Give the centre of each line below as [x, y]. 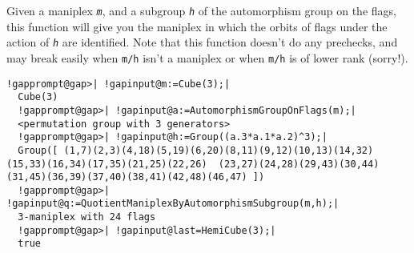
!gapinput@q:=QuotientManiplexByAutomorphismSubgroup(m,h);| [173, 204]
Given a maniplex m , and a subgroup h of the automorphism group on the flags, [201, 10]
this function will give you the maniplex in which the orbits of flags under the [197, 26]
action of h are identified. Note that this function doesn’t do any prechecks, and [202, 42]
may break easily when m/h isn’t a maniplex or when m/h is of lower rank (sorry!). [207, 57]
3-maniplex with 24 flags [87, 217]
